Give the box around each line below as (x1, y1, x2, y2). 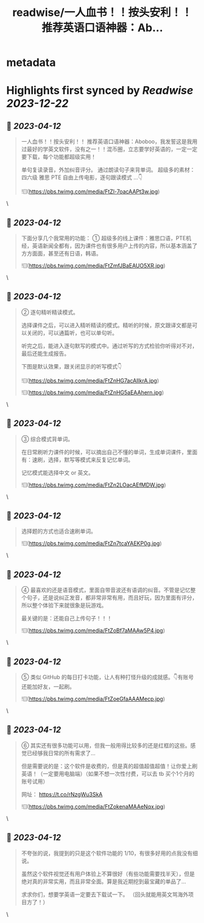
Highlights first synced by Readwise (6, 84, 194, 98)
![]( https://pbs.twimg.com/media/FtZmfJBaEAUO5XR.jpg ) (21, 262, 166, 269)
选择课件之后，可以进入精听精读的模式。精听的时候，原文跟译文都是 (21, 322, 192, 329)
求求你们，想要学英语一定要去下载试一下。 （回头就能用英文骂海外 (21, 891, 189, 898)
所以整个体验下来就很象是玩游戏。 (21, 601, 107, 609)
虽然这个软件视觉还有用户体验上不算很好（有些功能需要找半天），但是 (21, 870, 195, 877)
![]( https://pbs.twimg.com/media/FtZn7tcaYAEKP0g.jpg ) (21, 540, 163, 547)
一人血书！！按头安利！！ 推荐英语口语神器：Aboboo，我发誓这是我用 (21, 138, 198, 145)
